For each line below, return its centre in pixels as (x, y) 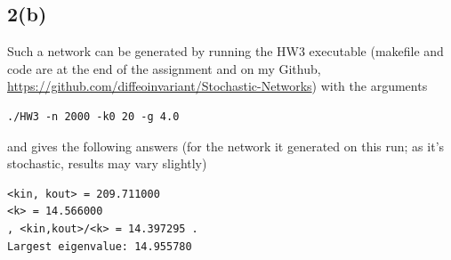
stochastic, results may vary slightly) (107, 163)
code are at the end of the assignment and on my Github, (164, 68)
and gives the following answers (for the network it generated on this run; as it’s (226, 146)
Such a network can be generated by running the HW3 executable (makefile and (225, 51)
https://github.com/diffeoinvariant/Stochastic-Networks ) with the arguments (217, 86)
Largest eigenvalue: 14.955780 (100, 246)
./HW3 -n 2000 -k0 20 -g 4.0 (93, 116)
